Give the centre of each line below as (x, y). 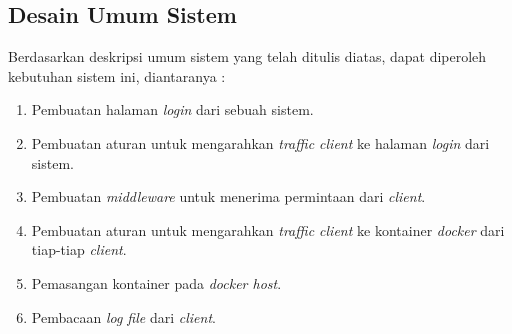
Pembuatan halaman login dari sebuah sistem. (172, 109)
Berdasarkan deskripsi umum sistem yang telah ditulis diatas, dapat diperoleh (247, 56)
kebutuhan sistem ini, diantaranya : (117, 75)
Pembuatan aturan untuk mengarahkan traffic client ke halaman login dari (260, 142)
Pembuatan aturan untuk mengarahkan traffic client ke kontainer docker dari (268, 229)
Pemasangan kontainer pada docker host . (156, 282)
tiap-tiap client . (79, 249)
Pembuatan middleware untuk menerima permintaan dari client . (228, 196)
